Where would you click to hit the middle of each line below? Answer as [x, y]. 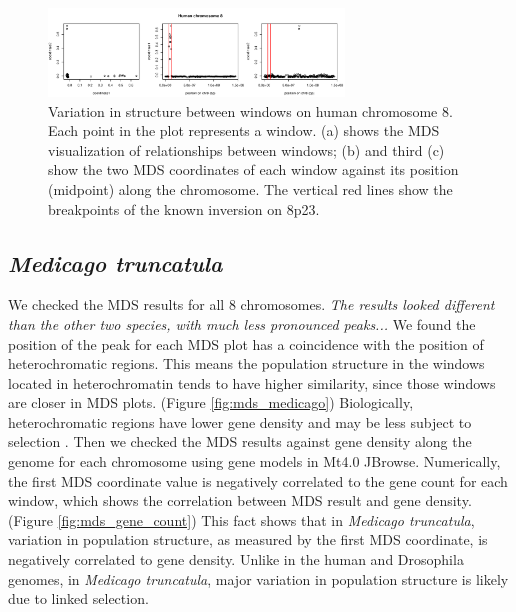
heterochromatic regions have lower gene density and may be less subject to [240, 421]
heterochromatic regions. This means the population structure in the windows [246, 363]
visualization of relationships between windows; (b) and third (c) [246, 149]
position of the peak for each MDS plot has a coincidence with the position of [246, 343]
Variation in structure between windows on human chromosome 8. [250, 110]
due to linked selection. [78, 598]
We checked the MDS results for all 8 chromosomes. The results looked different [251, 304]
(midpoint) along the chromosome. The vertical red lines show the [250, 188]
